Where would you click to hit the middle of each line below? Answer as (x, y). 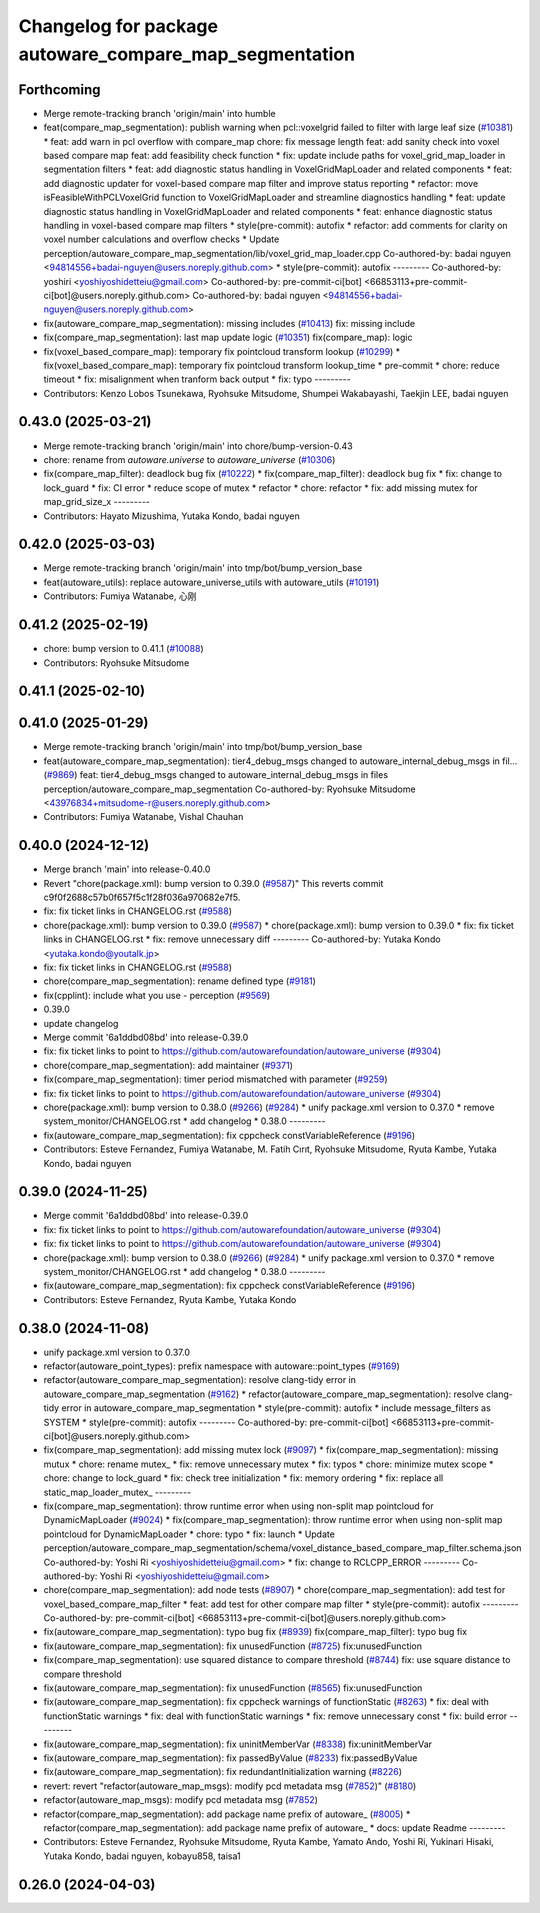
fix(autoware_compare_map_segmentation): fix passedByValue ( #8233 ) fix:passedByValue (230, 1757)
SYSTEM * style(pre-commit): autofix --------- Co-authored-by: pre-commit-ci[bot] (216, 1422)
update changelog (81, 1023)
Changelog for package (118, 26)
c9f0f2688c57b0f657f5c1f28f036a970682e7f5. (142, 897)
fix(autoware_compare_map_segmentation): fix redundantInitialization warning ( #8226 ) (223, 1772)
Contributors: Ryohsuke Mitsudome (116, 662)
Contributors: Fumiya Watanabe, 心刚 (120, 596)
